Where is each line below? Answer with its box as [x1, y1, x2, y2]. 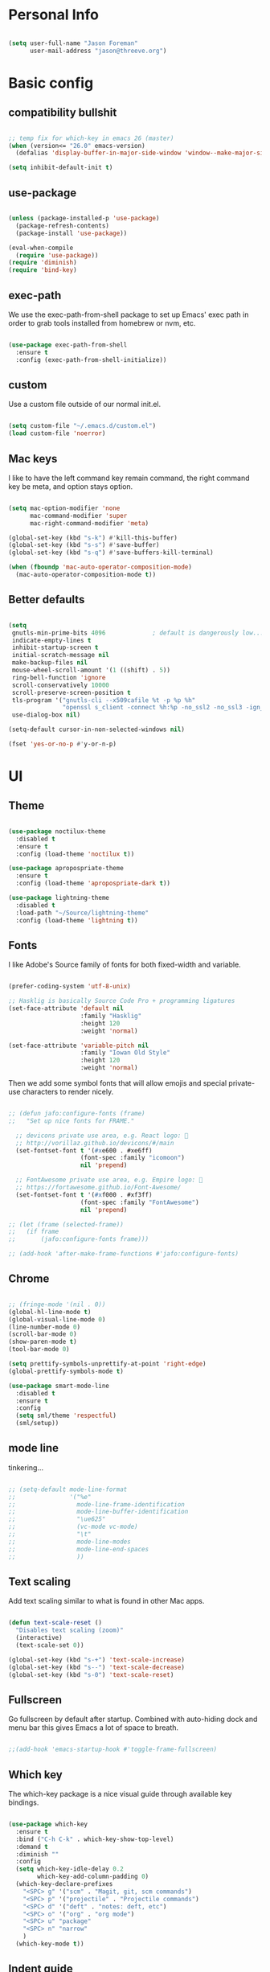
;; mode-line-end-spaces [8, 1545, 149, 1553]
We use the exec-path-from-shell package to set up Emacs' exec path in [8, 310, 249, 319]
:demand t [15, 1843, 48, 1851]
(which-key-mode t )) [15, 1940, 84, 1948]
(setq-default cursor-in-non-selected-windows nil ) [8, 725, 185, 733]
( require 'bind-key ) [8, 266, 78, 274]
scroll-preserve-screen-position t [11, 688, 131, 696]
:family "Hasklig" [80, 1012, 142, 1020]
